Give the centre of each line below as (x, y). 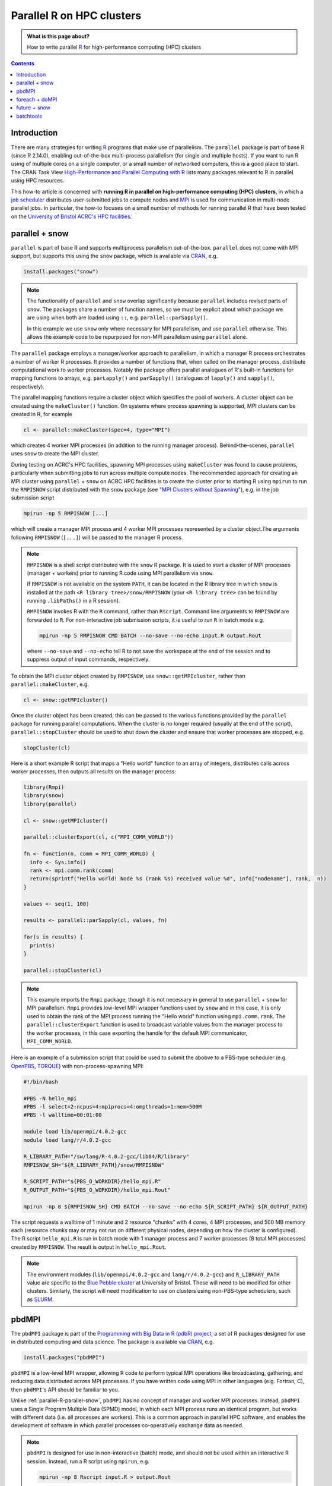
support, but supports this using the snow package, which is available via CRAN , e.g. (114, 256)
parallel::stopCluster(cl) (63, 970)
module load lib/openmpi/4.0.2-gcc (75, 1132)
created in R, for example (42, 414)
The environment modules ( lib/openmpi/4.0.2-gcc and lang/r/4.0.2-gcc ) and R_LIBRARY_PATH (153, 1274)
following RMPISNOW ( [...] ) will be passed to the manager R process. (97, 537)
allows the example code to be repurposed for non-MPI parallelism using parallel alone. (137, 336)
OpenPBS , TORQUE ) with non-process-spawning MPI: (77, 1066)
